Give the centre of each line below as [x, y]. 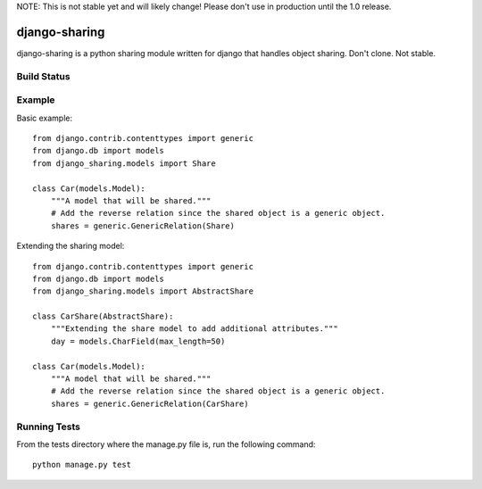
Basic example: [45, 118]
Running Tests [48, 427]
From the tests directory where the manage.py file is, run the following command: [166, 444]
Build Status [43, 76]
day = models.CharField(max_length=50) [138, 341]
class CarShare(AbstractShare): [103, 316]
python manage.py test [82, 465]
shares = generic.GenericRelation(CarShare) [150, 403]
